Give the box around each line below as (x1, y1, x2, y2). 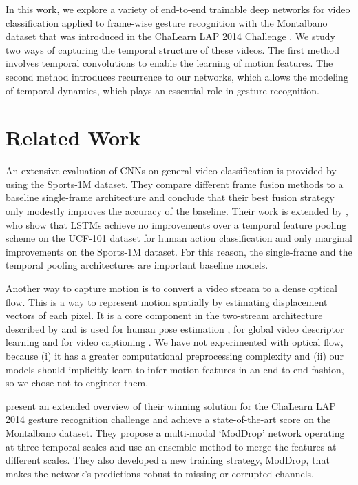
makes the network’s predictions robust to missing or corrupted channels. (6, 466, 314, 480)
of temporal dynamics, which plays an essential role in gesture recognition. (6, 83, 319, 97)
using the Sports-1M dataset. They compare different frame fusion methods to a (6, 176, 344, 191)
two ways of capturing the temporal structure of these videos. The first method (6, 42, 340, 56)
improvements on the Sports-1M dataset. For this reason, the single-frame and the (6, 244, 352, 258)
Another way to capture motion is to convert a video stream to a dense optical (6, 281, 337, 296)
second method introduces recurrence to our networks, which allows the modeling (6, 69, 348, 83)
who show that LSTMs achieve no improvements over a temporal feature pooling (6, 217, 347, 231)
